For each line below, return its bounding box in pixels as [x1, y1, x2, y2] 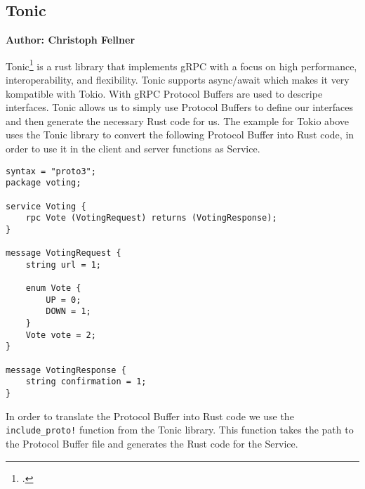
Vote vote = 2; [25, 330, 96, 340]
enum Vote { [25, 283, 81, 294]
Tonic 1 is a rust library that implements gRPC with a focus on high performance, [6, 56, 357, 73]
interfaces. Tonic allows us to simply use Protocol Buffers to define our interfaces [6, 100, 353, 115]
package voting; [6, 178, 81, 188]
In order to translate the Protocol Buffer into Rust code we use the [6, 408, 294, 423]
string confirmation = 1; [25, 377, 147, 387]
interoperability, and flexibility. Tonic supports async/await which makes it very [6, 72, 350, 87]
